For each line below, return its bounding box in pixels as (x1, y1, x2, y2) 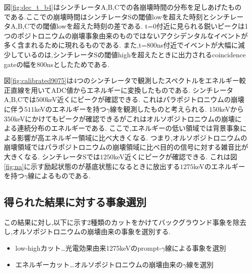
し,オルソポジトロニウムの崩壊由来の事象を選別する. (4, 226, 171, 237)
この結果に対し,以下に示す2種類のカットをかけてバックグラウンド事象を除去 (4, 217, 247, 227)
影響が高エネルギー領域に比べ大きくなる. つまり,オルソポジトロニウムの (17, 132, 248, 142)
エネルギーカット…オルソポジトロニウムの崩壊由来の (15, 259, 183, 269)
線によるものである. (28, 171, 91, 181)
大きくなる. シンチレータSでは (4, 151, 100, 161)
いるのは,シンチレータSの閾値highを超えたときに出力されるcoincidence (24, 49, 246, 59)
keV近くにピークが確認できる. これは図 (113, 151, 237, 161)
